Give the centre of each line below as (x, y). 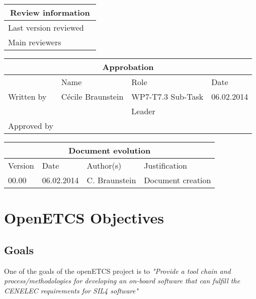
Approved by (31, 126)
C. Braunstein (111, 180)
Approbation (128, 67)
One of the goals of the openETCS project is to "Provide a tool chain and (117, 271)
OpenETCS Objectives (84, 218)
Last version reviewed (46, 27)
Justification (165, 165)
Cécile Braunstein (92, 96)
